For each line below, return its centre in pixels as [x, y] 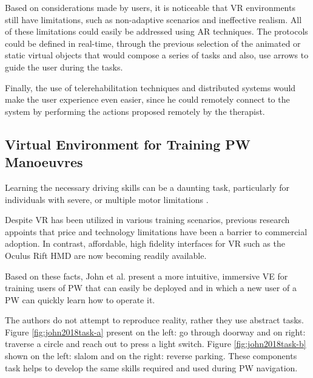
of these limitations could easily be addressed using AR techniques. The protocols [156, 31]
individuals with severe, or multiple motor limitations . [107, 199]
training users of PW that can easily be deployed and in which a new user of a [151, 288]
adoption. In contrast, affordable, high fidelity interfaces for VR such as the [145, 243]
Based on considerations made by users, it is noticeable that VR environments [150, 7]
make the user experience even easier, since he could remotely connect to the [147, 99]
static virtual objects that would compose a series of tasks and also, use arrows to [157, 55]
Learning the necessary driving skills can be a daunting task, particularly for [147, 187]
